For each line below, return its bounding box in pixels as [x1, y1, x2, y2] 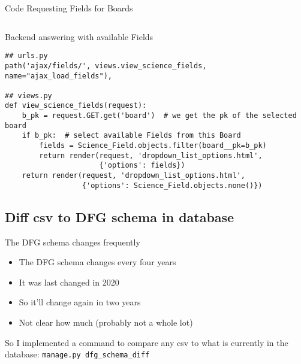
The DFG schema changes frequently [5, 235, 140, 248]
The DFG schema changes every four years [19, 256, 176, 268]
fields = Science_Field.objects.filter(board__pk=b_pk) [39, 141, 267, 150]
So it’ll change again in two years [19, 296, 141, 308]
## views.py [5, 91, 52, 100]
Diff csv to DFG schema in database [5, 207, 234, 226]
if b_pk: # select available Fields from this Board [22, 131, 241, 140]
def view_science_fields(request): [5, 101, 147, 110]
